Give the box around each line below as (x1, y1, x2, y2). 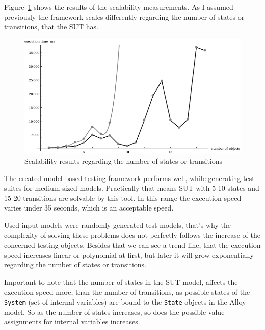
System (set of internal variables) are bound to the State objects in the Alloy (4, 296, 246, 307)
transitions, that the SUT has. (4, 21, 99, 32)
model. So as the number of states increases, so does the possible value (4, 306, 225, 317)
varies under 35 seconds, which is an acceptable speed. (4, 202, 174, 213)
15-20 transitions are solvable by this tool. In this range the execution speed (4, 192, 242, 203)
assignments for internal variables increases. (4, 316, 140, 327)
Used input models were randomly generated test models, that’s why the (4, 220, 231, 230)
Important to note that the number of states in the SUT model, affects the (4, 277, 238, 287)
